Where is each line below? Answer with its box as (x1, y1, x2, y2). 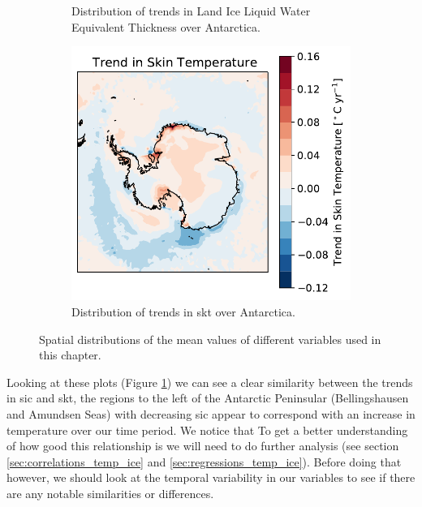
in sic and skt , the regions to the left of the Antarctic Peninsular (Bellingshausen (6, 389, 409, 406)
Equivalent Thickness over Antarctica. (71, 18, 261, 35)
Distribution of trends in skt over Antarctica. (71, 303, 295, 320)
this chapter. (39, 346, 101, 363)
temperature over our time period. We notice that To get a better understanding (6, 421, 408, 438)
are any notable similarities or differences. (6, 484, 214, 501)
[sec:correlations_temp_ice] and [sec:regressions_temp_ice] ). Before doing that (6, 453, 402, 470)
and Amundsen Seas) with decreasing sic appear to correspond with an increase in (6, 405, 416, 422)
